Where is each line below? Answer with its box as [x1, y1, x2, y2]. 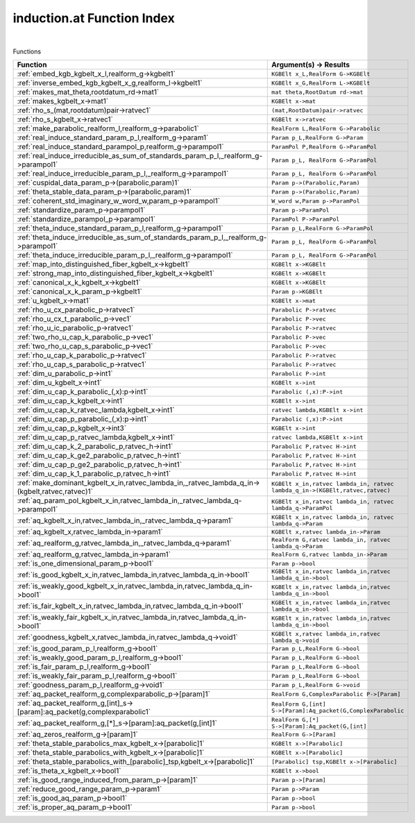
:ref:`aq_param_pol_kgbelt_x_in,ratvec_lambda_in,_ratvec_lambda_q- [17, 496, 242, 506]
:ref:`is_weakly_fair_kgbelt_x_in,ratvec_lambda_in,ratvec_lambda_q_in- [17, 613, 247, 622]
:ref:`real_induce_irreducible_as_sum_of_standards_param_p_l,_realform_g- [17, 151, 263, 161]
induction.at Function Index [12, 10, 175, 26]
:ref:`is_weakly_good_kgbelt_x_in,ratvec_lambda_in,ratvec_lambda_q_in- [17, 582, 253, 591]
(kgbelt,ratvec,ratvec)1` [17, 486, 94, 496]
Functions [12, 47, 42, 56]
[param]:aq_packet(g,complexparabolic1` [17, 707, 151, 717]
